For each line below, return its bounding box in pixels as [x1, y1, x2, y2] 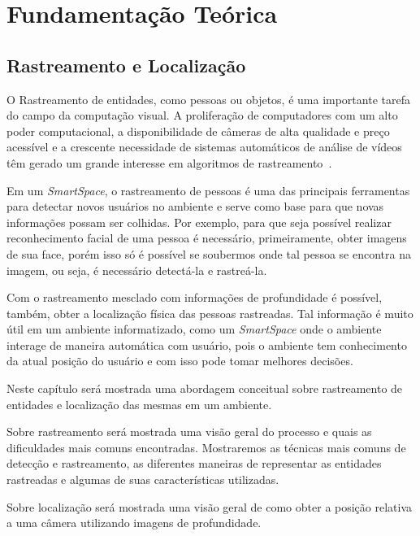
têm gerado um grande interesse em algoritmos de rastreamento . [6, 154, 332, 171]
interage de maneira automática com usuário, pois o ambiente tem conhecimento [6, 336, 407, 353]
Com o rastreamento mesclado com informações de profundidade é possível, [6, 289, 383, 306]
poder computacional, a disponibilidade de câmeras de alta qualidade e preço [6, 122, 390, 139]
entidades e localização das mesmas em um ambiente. [6, 395, 272, 412]
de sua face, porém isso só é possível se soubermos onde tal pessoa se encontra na [6, 245, 411, 262]
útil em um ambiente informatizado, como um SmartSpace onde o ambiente [6, 320, 382, 338]
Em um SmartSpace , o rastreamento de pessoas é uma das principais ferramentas [6, 181, 410, 198]
